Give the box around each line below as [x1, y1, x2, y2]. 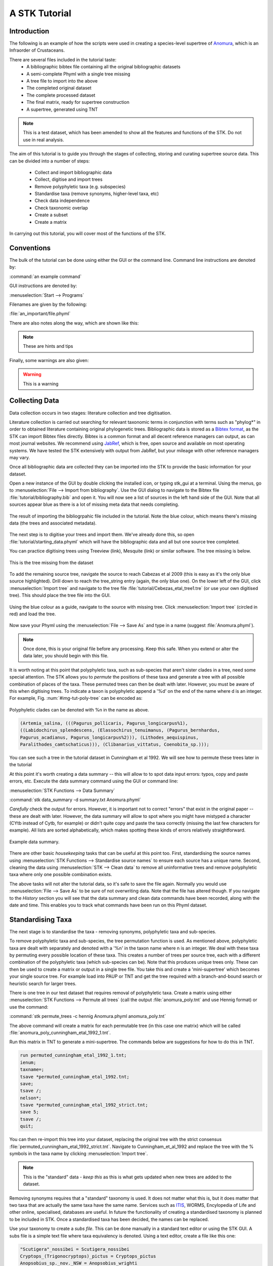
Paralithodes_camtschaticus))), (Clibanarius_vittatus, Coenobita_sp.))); [20, 741, 210, 747]
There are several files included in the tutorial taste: [9, 56, 116, 63]
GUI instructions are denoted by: [9, 283, 77, 289]
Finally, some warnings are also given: [9, 357, 89, 363]
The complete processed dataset [26, 92, 96, 98]
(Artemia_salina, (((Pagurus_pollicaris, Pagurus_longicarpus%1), [20, 720, 188, 726]
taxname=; [20, 1066, 44, 1073]
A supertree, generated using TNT [26, 106, 98, 112]
